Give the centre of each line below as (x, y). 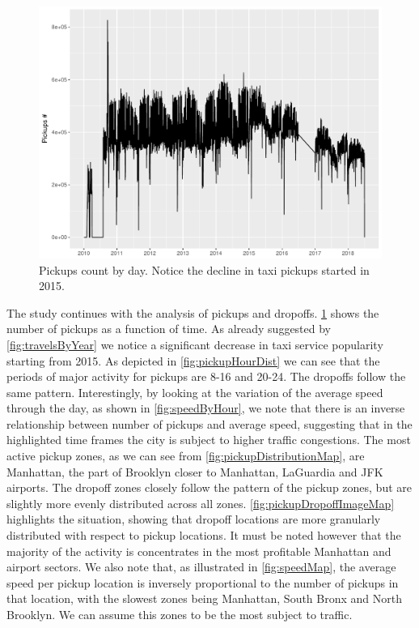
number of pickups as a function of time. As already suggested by (169, 329)
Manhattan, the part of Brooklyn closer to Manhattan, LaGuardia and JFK (195, 471)
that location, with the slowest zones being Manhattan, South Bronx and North (204, 598)
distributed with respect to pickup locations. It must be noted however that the (204, 535)
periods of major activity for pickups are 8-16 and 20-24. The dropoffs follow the (206, 376)
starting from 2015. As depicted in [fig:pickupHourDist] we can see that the (193, 360)
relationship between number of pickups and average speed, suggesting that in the (209, 423)
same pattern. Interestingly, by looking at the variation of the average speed (195, 392)
